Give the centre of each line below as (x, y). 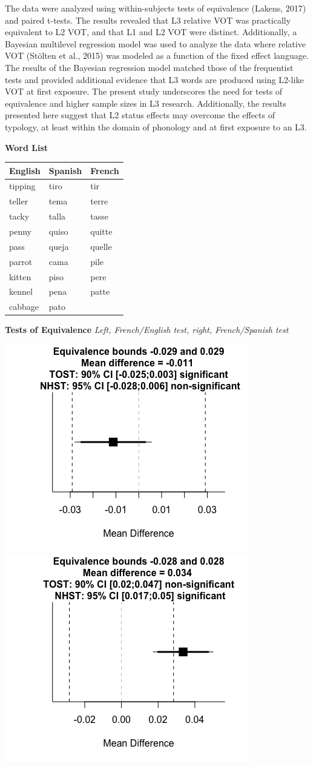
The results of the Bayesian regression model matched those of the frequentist (149, 67)
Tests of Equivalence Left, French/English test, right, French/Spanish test (147, 330)
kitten (20, 276)
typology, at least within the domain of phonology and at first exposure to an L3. (156, 126)
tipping (22, 186)
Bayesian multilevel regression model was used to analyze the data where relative (155, 43)
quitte (101, 231)
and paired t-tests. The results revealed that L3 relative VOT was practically (148, 20)
